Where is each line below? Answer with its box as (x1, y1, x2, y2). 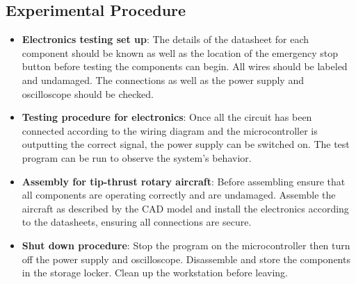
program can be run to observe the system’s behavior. (22, 150, 252, 165)
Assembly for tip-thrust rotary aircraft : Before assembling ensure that (22, 174, 346, 188)
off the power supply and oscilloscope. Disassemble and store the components (22, 251, 350, 266)
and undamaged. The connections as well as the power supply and (22, 72, 304, 87)
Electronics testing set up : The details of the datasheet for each (22, 32, 309, 47)
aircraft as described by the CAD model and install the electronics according (22, 201, 349, 215)
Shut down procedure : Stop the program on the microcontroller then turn (22, 237, 350, 252)
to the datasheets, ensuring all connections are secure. (22, 215, 252, 229)
